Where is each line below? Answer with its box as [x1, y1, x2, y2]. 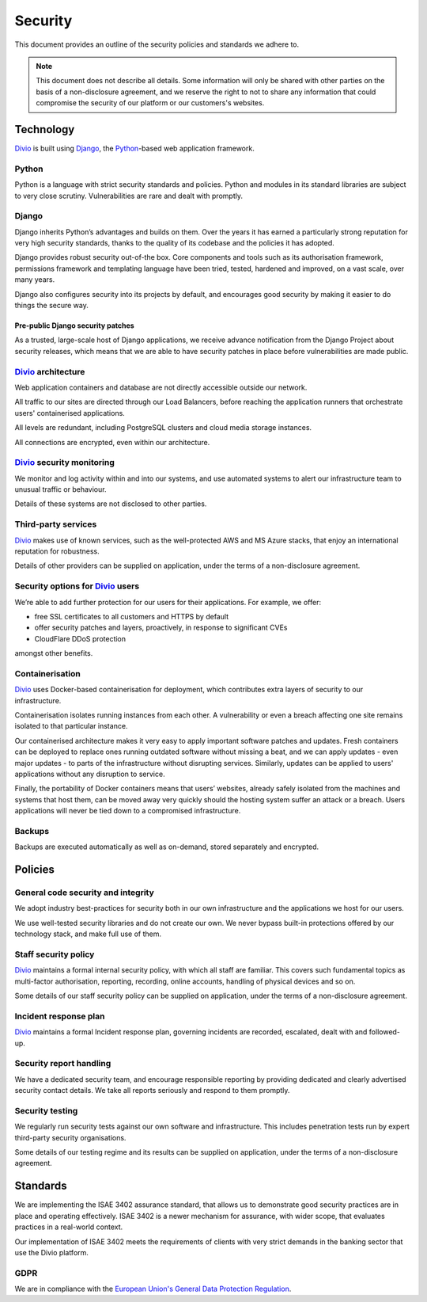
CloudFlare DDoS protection [34, 634, 127, 643]
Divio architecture [14, 366, 85, 377]
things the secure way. [14, 301, 89, 310]
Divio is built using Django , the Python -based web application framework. [14, 143, 255, 154]
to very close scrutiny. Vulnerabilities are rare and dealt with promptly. [14, 191, 243, 200]
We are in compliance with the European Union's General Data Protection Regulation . [14, 1284, 292, 1294]
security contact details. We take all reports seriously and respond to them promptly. [14, 1086, 290, 1095]
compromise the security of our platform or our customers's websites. [36, 98, 265, 108]
